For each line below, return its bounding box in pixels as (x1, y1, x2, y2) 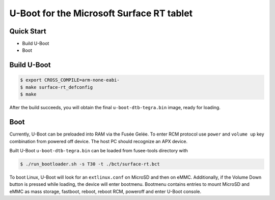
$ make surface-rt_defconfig (20, 84, 93, 90)
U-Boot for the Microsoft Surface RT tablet (9, 8, 193, 19)
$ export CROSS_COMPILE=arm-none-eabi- (20, 77, 120, 83)
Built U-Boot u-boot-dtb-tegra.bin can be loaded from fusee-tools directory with (9, 147, 188, 153)
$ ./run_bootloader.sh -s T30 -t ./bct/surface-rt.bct (20, 161, 160, 167)
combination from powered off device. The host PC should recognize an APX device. (9, 138, 188, 144)
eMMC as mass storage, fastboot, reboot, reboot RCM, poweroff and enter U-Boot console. (9, 188, 201, 194)
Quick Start (9, 27, 46, 36)
